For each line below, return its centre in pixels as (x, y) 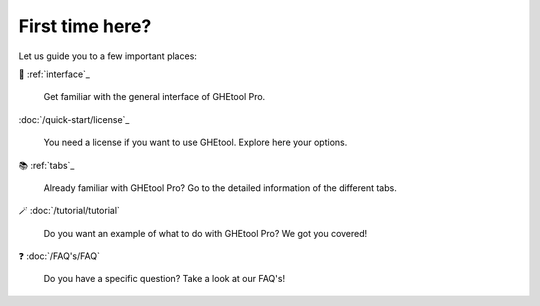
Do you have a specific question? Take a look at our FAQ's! (164, 279)
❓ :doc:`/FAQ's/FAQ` (59, 256)
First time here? (85, 26)
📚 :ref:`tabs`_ (46, 165)
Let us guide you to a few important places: (107, 56)
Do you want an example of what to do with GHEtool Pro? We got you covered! (205, 233)
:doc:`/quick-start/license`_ (74, 119)
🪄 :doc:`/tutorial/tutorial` (69, 211)
